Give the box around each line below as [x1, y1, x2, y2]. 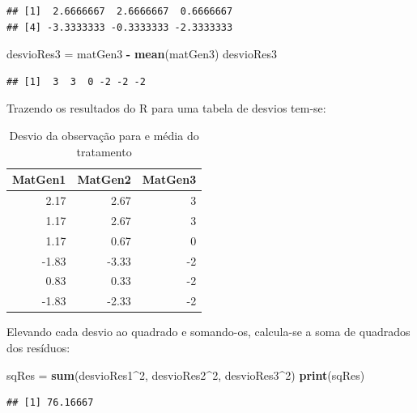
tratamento [76, 143, 132, 160]
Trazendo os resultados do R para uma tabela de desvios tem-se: [6, 100, 326, 117]
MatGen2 [77, 171, 131, 188]
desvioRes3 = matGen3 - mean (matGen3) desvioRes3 [6, 45, 277, 62]
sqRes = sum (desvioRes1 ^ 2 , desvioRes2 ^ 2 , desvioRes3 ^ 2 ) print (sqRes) [6, 366, 365, 383]
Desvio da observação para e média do [9, 126, 199, 143]
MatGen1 [12, 171, 66, 188]
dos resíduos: [6, 338, 70, 356]
